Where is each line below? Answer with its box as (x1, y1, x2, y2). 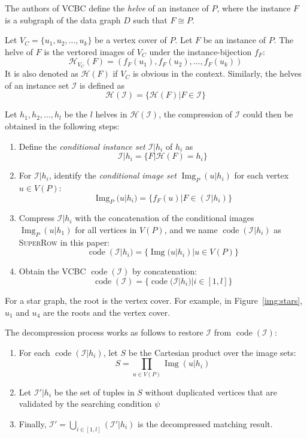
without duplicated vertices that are (145, 385, 277, 398)
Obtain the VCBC (19, 265, 86, 277)
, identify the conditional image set (48, 169, 177, 182)
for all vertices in (75, 223, 137, 235)
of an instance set (5, 78, 69, 91)
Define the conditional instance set (19, 140, 145, 152)
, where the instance (217, 2, 291, 14)
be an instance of (203, 34, 266, 46)
